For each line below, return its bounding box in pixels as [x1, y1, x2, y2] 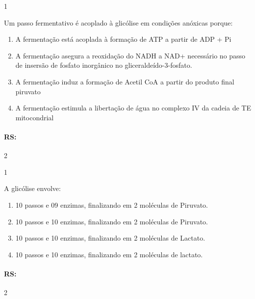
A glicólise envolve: [4, 183, 61, 193]
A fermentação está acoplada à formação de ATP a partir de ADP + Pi [15, 34, 231, 44]
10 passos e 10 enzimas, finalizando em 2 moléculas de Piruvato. [15, 216, 208, 226]
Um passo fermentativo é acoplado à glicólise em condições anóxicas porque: [4, 17, 233, 27]
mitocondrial [15, 112, 54, 122]
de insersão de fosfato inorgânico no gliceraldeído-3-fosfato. [15, 60, 192, 70]
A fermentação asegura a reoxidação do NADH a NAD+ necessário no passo [15, 50, 246, 60]
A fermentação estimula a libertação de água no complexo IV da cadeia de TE [15, 103, 251, 113]
